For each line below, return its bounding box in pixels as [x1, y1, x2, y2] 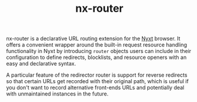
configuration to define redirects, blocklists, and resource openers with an [6, 54, 187, 61]
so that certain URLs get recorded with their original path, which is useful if [6, 78, 189, 85]
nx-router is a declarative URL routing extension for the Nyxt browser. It [6, 35, 180, 42]
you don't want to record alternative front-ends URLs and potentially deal [6, 84, 185, 91]
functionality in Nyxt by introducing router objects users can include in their [6, 48, 192, 55]
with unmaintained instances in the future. [6, 90, 109, 97]
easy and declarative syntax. [6, 60, 76, 67]
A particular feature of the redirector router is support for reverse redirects [6, 71, 188, 78]
